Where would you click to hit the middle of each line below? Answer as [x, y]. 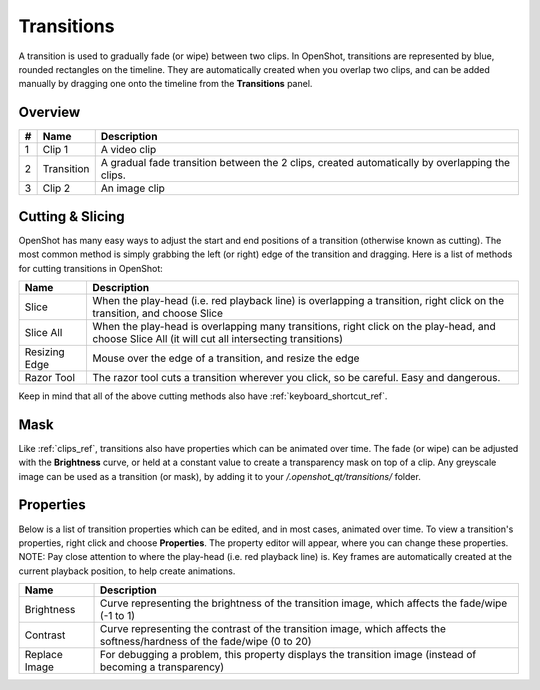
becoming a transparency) [162, 667]
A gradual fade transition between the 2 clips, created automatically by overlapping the [305, 163]
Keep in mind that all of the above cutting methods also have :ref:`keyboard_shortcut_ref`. [203, 396]
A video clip [128, 150]
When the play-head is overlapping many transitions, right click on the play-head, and [294, 326]
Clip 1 [55, 150]
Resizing [44, 352]
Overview [49, 112]
